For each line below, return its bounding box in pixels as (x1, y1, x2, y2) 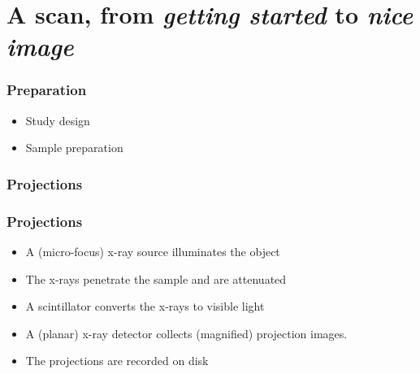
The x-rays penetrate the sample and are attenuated (25, 270, 287, 287)
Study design (25, 111, 90, 128)
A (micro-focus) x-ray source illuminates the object (25, 243, 280, 260)
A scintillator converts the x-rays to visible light (25, 298, 265, 315)
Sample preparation (25, 139, 123, 156)
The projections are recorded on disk (25, 352, 209, 369)
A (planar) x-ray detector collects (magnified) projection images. (25, 324, 348, 341)
